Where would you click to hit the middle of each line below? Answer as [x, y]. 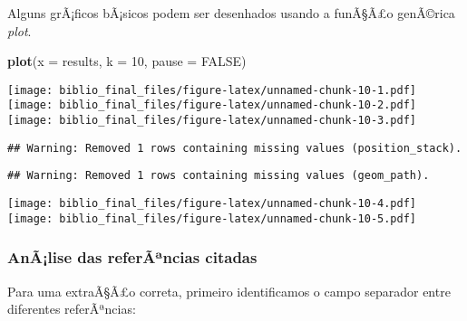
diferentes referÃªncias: [72, 309]
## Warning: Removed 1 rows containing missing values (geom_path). [219, 176]
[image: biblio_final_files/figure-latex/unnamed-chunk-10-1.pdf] [212, 90]
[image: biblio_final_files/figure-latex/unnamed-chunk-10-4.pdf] [212, 204]
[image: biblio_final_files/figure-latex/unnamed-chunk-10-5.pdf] [212, 218]
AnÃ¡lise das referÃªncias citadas [132, 257]
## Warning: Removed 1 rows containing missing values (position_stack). [235, 148]
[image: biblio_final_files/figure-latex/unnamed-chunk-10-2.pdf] [212, 105]
